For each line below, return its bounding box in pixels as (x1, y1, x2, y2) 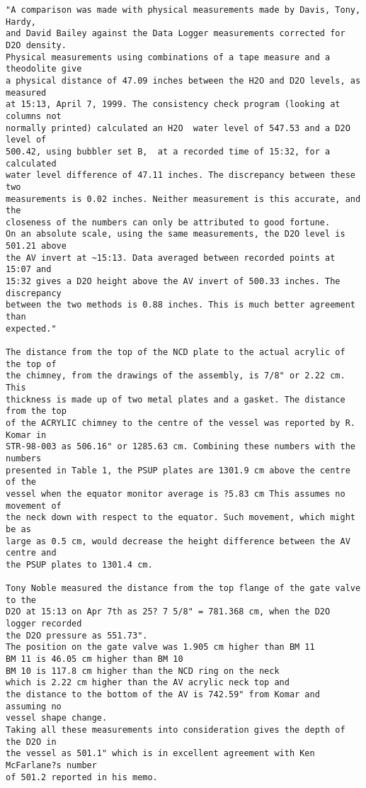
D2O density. (6, 40, 67, 50)
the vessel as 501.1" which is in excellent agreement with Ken (6, 748, 315, 759)
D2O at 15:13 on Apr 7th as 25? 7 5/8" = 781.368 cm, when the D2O (6, 607, 331, 617)
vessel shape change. (6, 713, 108, 724)
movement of (6, 500, 62, 511)
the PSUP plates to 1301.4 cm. (6, 559, 153, 570)
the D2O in (6, 736, 57, 747)
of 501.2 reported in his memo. (6, 772, 158, 782)
